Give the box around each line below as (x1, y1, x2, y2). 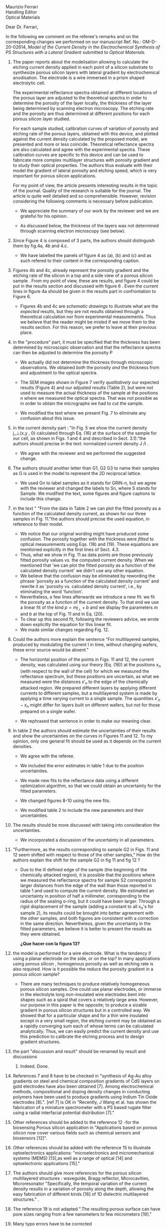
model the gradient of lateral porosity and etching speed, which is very (12, 167, 157, 173)
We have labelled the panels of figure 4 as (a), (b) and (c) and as (20, 253, 152, 258)
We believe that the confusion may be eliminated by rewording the (20, 573, 155, 579)
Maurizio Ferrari (5, 4, 39, 9)
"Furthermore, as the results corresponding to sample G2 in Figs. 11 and (12, 846, 159, 853)
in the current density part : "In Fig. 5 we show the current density (12, 425, 147, 430)
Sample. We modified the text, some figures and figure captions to (20, 490, 156, 496)
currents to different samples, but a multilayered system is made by (20, 690, 158, 696)
